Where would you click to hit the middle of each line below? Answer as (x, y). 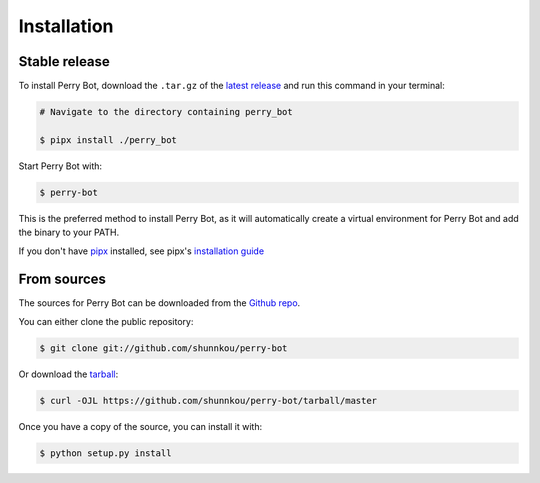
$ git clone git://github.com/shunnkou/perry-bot (163, 348)
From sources (62, 279)
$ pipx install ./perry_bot (108, 139)
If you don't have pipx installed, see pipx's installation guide (141, 251)
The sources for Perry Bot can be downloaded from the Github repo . (159, 303)
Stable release (64, 61)
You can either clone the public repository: (106, 321)
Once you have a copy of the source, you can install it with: (140, 426)
